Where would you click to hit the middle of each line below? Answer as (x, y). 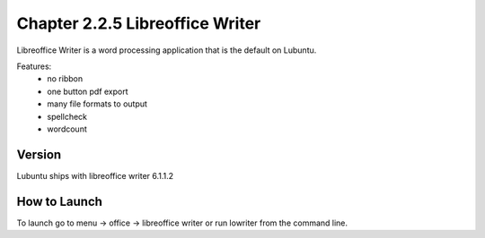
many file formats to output (97, 104)
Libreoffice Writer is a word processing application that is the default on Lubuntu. (167, 50)
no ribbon (65, 79)
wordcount (67, 129)
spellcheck (67, 116)
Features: (34, 66)
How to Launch (60, 201)
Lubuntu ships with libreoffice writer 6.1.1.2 (95, 175)
